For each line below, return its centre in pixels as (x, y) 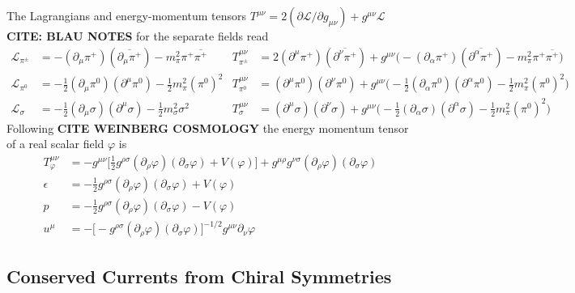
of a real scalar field (55, 144)
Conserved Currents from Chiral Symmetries (199, 276)
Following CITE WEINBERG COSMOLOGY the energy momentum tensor (208, 127)
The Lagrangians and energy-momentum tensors (127, 15)
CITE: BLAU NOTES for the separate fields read (138, 36)
